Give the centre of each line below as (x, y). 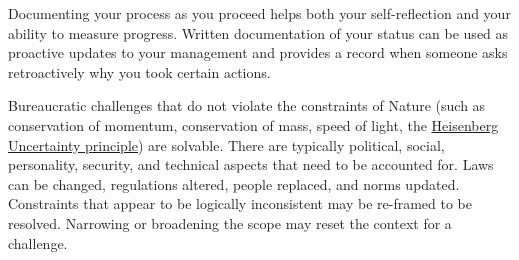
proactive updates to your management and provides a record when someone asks (258, 52)
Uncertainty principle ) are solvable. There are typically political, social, (226, 144)
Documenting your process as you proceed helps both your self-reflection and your (259, 13)
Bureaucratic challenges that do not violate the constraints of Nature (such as (247, 105)
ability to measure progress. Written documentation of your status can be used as (258, 32)
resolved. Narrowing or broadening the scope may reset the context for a (230, 222)
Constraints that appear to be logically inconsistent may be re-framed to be (240, 203)
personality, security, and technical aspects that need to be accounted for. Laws (251, 164)
